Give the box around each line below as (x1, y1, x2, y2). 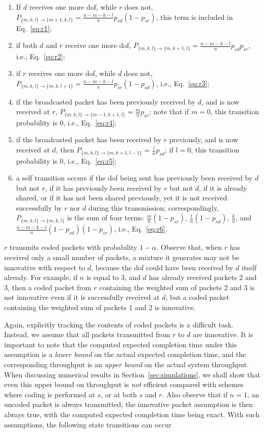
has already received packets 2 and (149, 272, 257, 283)
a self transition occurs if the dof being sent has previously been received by (16, 172, 253, 183)
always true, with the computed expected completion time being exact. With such (4, 409, 260, 419)
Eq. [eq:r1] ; (16, 22, 52, 33)
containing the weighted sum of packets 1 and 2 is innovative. (4, 302, 196, 313)
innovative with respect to (4, 262, 85, 272)
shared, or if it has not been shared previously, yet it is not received (16, 192, 227, 203)
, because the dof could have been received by (91, 262, 233, 272)
